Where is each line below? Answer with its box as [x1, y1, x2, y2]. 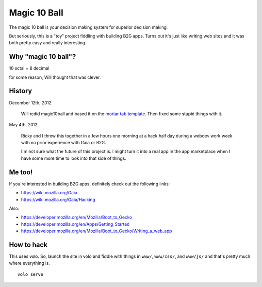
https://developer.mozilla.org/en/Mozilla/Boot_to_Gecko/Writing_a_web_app [21, 228, 172, 234]
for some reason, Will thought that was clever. [9, 74, 101, 80]
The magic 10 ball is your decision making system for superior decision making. [9, 24, 168, 30]
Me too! [9, 168, 33, 176]
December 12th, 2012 [9, 100, 52, 105]
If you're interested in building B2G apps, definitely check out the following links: [9, 181, 170, 186]
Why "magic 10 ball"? [9, 52, 76, 61]
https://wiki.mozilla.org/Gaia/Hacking [21, 197, 96, 203]
